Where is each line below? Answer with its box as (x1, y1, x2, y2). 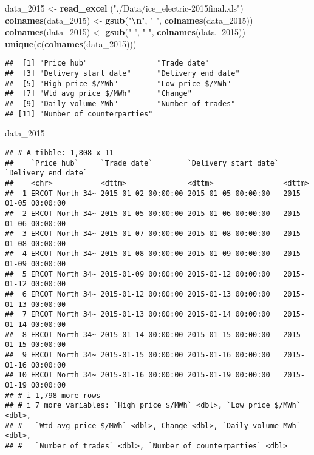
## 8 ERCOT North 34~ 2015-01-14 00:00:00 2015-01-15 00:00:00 (5, 330, 270, 339)
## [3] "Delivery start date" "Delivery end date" (5, 69, 240, 78)
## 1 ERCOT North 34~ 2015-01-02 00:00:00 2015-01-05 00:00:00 (5, 189, 270, 198)
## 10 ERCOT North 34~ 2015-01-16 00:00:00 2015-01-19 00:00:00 (5, 371, 270, 380)
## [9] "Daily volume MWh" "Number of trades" (5, 99, 236, 108)
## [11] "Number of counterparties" (5, 109, 153, 118)
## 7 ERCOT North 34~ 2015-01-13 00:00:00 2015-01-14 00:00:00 (5, 310, 270, 319)
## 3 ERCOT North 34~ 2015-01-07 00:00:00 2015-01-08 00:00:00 (5, 229, 270, 238)
